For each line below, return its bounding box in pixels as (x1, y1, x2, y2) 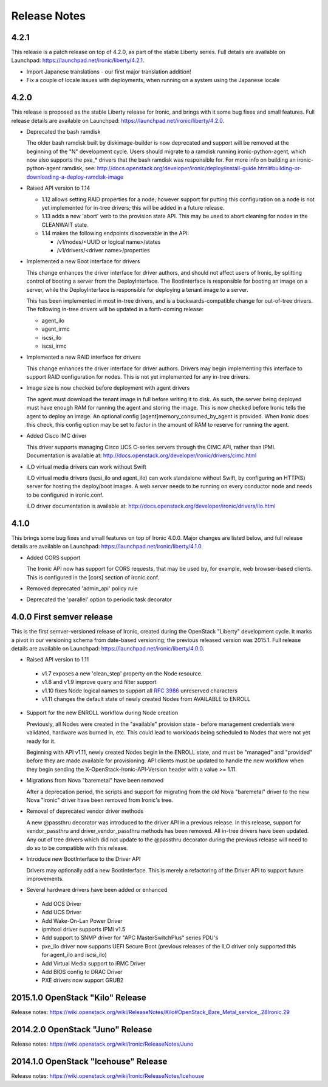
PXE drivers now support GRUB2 (41, 976, 124, 984)
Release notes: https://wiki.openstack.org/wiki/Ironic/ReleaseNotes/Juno (11, 1040, 194, 1048)
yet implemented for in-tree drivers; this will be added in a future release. (41, 204, 225, 212)
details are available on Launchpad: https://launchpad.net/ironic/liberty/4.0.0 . (11, 645, 205, 652)
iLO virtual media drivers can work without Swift (26, 463, 147, 471)
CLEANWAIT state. (41, 221, 89, 228)
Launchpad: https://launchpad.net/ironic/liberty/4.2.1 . (11, 57, 145, 64)
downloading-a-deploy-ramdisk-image (26, 173, 124, 181)
